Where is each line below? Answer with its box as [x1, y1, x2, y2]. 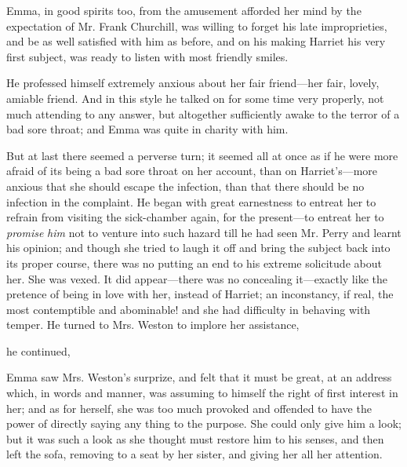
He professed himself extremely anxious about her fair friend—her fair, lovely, [6, 75, 380, 91]
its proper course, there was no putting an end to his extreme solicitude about [6, 254, 382, 271]
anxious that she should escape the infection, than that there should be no [6, 177, 365, 194]
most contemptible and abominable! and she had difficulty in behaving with [6, 301, 371, 317]
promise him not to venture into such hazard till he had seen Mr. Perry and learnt [6, 224, 402, 240]
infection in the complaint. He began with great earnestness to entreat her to [6, 193, 376, 210]
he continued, [6, 342, 71, 359]
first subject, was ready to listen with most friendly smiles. [6, 48, 289, 64]
